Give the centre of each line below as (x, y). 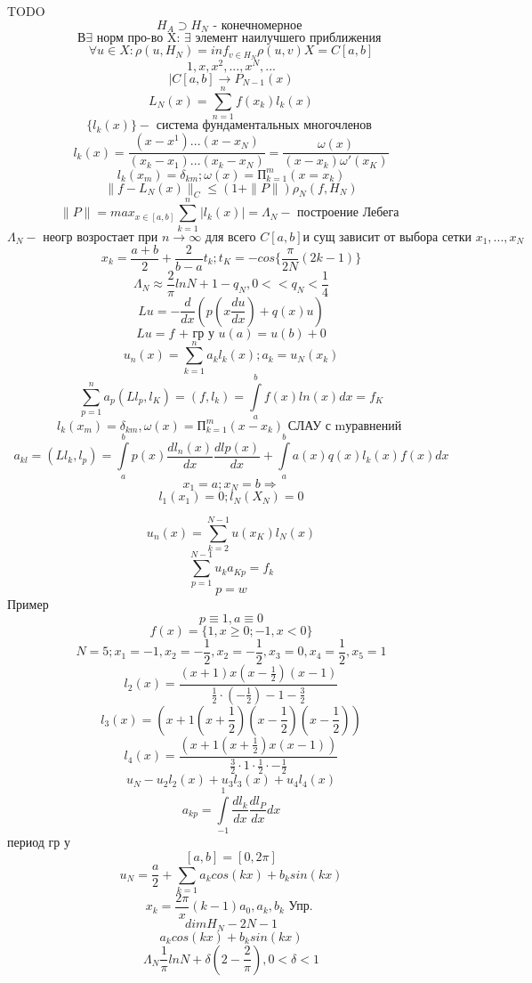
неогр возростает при (101, 237)
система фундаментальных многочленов (264, 126)
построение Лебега (348, 213)
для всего (230, 237)
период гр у (39, 842)
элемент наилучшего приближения (288, 39)
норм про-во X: (138, 39)
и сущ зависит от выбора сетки (387, 237)
